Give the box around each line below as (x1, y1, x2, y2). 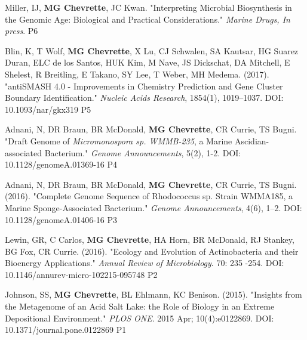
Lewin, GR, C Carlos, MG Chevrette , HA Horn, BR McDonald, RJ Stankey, (5, 233, 294, 246)
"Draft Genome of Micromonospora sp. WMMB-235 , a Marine (5, 134, 232, 147)
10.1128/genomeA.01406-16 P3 (5, 213, 118, 225)
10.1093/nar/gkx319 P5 (5, 103, 91, 115)
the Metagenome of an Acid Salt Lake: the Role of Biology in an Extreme (5, 300, 275, 313)
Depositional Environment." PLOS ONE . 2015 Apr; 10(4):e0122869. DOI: (5, 311, 274, 324)
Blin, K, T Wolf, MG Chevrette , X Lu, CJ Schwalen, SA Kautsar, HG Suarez (5, 44, 299, 57)
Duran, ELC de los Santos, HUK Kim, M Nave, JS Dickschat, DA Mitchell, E (5, 56, 290, 69)
